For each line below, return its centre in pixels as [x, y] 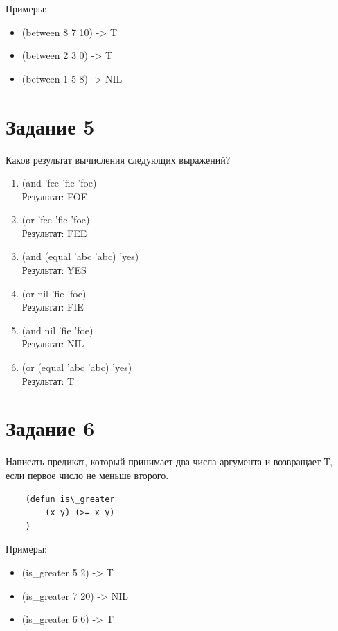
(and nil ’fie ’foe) [57, 330]
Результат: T [48, 380]
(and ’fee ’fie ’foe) [59, 183]
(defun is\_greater [70, 499]
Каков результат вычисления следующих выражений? [118, 159]
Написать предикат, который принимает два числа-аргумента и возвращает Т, [169, 461]
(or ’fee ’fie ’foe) [56, 219]
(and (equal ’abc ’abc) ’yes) [80, 256]
